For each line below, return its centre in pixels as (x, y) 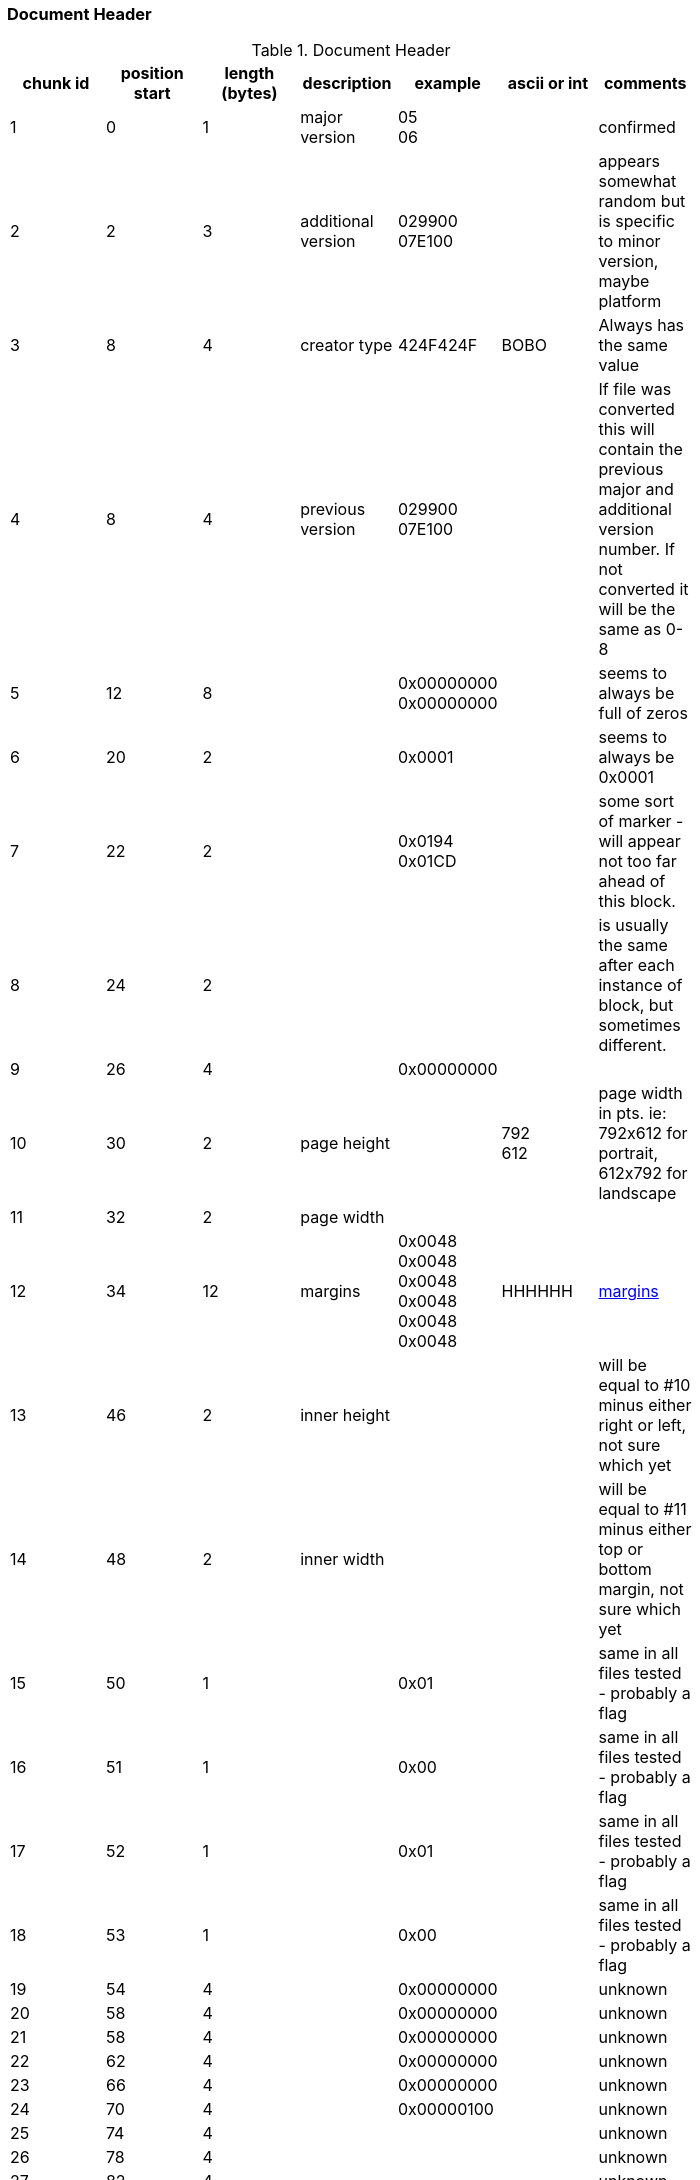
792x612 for (643, 1133)
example (447, 83)
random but (642, 201)
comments (645, 83)
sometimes (639, 1025)
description (347, 83)
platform (630, 301)
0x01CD (427, 861)
